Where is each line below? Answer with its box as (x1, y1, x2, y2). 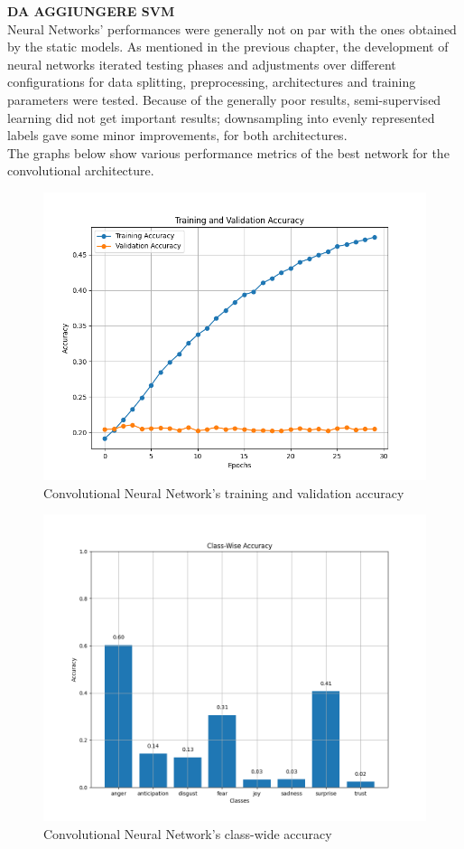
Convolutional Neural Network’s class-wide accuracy (43, 824, 332, 843)
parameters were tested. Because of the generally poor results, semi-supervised (7, 90, 441, 108)
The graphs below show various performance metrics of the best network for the (7, 143, 450, 162)
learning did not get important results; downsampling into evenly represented (7, 108, 435, 127)
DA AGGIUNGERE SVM (7, 2, 175, 20)
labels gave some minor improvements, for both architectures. (7, 126, 348, 145)
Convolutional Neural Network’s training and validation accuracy (43, 483, 404, 502)
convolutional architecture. (7, 161, 154, 180)
